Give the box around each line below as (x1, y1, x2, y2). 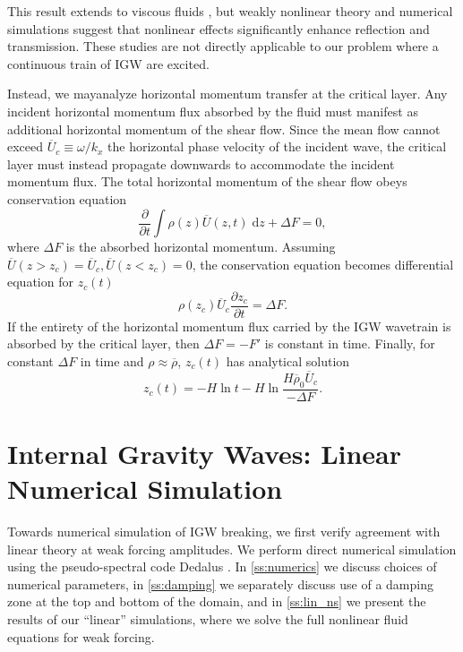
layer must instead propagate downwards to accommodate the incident (7, 154, 395, 173)
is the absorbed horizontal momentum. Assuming (65, 237, 336, 255)
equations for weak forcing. (7, 627, 155, 646)
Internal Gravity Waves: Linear (7, 434, 402, 471)
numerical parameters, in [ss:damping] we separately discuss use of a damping (7, 574, 433, 593)
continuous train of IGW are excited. (7, 54, 210, 73)
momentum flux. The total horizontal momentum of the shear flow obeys (7, 172, 407, 191)
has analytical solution (226, 352, 350, 371)
